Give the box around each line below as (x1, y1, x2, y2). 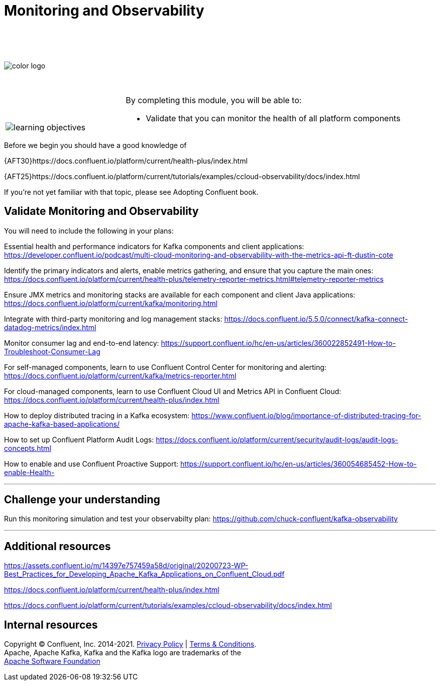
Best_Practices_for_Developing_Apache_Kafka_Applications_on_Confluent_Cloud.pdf (4, 570, 285, 579)
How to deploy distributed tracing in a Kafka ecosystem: (4, 411, 190, 420)
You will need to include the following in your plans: (4, 226, 174, 235)
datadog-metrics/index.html (4, 323, 96, 332)
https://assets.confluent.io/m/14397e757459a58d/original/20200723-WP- (4, 561, 249, 570)
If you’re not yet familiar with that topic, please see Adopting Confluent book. (4, 187, 259, 196)
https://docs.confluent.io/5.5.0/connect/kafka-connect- (224, 314, 408, 323)
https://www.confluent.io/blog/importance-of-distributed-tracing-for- (191, 411, 421, 420)
